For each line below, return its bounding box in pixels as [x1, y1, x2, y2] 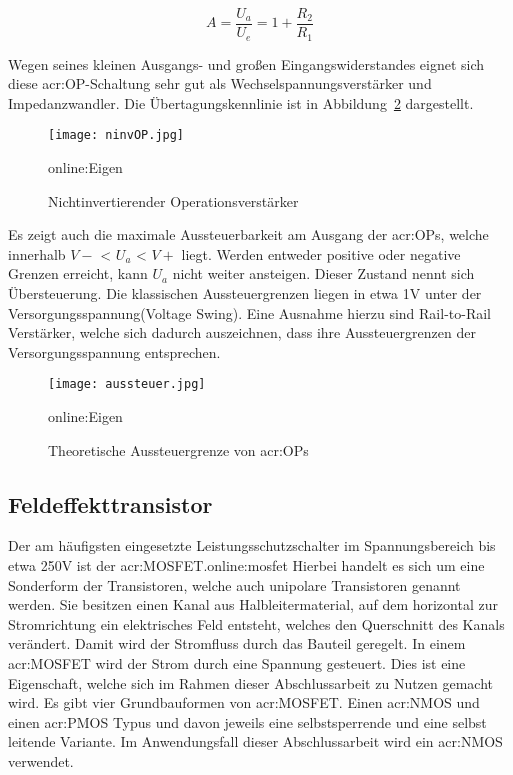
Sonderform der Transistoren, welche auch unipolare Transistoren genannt [8, 574, 461, 595]
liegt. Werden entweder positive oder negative [181, 243, 461, 264]
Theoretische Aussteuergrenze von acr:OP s [48, 439, 309, 460]
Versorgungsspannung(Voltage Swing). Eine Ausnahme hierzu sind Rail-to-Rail [8, 302, 491, 323]
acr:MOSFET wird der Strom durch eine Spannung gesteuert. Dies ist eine [8, 652, 466, 673]
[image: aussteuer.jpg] [48, 377, 206, 392]
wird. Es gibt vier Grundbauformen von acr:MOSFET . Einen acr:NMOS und [8, 692, 480, 713]
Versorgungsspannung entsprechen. [8, 341, 221, 362]
